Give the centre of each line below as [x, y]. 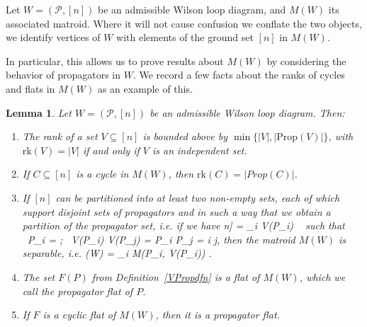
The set [39, 276]
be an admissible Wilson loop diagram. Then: [247, 112]
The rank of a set [60, 136]
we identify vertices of [53, 37]
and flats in [30, 88]
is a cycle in [102, 174]
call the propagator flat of [78, 291]
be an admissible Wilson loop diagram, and [192, 9]
